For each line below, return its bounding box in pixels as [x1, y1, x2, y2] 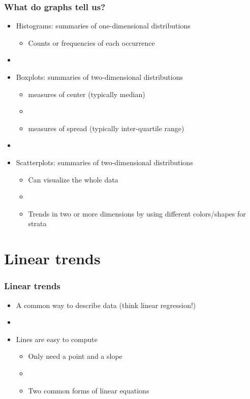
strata [28, 218, 47, 229]
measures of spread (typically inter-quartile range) [28, 122, 184, 133]
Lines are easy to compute [16, 333, 98, 344]
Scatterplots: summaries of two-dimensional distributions [16, 157, 193, 167]
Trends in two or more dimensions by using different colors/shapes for [28, 208, 246, 219]
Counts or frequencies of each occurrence [28, 37, 155, 48]
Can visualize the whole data [28, 174, 118, 185]
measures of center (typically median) [28, 88, 145, 99]
